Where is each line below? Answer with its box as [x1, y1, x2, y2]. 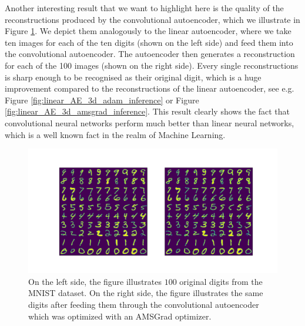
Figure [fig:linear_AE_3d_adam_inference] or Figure [5, 93, 199, 106]
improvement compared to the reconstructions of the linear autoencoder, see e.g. [5, 82, 294, 95]
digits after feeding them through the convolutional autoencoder [28, 298, 259, 310]
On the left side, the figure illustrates [28, 275, 162, 287]
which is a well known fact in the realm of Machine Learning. [5, 128, 226, 140]
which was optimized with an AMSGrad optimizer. [28, 310, 212, 322]
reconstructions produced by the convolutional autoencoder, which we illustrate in [5, 13, 300, 25]
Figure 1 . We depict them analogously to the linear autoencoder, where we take [5, 25, 291, 37]
